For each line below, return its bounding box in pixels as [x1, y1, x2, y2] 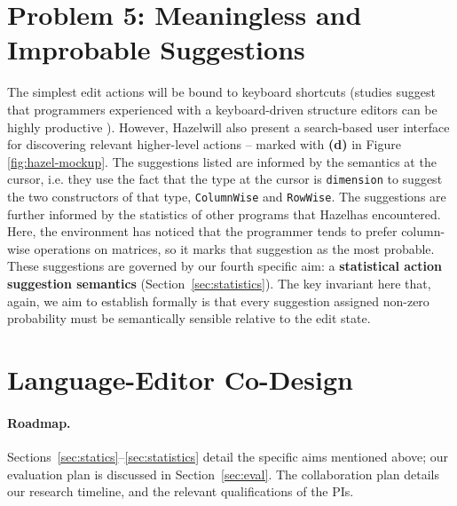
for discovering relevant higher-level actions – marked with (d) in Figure [7, 135, 401, 154]
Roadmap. [7, 413, 71, 431]
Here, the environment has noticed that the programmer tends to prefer [7, 222, 398, 241]
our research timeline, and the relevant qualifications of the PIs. [7, 482, 354, 501]
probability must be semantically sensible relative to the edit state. [7, 309, 371, 328]
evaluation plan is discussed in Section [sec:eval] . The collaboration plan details [7, 464, 440, 483]
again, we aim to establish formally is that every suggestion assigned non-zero [7, 291, 429, 310]
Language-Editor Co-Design [7, 360, 353, 397]
